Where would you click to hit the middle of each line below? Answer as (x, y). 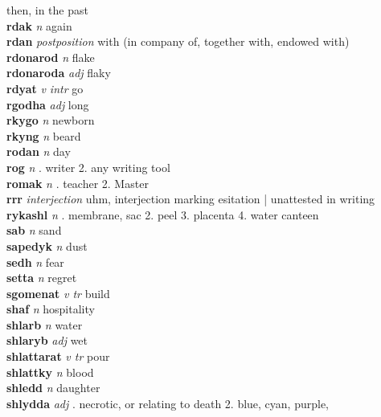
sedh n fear (35, 262)
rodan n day (39, 151)
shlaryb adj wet (47, 340)
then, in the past (47, 10)
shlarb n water (45, 324)
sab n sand (34, 230)
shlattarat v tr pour (58, 356)
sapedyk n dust (47, 245)
